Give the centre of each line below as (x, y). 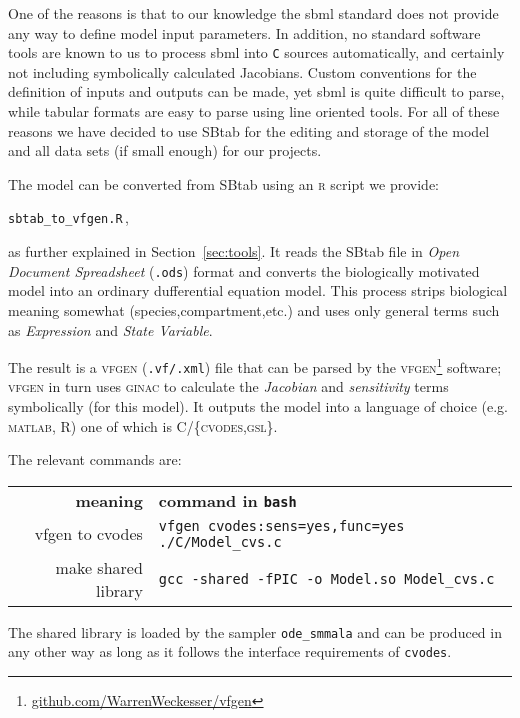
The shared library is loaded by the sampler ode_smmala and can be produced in (255, 631)
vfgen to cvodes (88, 534)
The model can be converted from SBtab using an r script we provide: (223, 183)
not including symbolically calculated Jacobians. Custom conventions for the (242, 71)
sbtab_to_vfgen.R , (68, 217)
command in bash (227, 500)
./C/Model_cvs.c (220, 541)
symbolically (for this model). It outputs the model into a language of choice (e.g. (258, 406)
